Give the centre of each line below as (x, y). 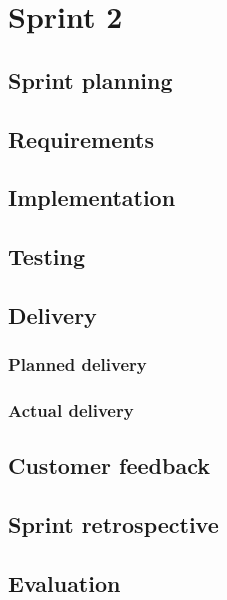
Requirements (81, 138)
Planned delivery (77, 364)
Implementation (92, 197)
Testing (46, 256)
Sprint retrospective (113, 524)
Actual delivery (71, 410)
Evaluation (64, 582)
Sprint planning (90, 79)
